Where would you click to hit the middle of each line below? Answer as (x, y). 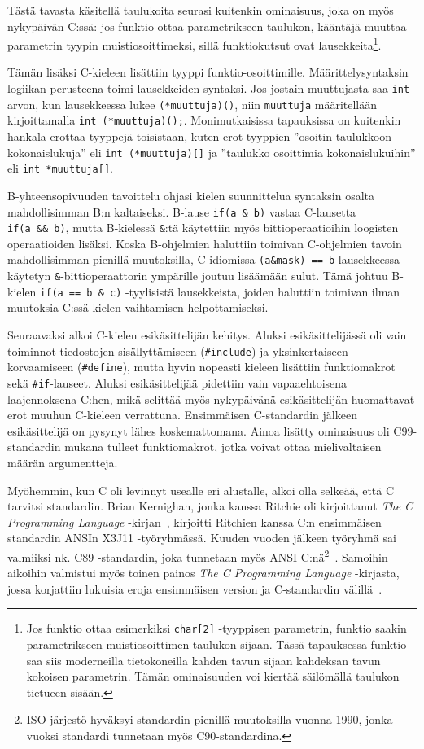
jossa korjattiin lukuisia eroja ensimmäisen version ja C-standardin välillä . (195, 588)
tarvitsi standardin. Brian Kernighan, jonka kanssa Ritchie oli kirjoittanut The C (210, 506)
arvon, (23, 104)
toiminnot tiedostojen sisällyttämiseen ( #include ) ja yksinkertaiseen (178, 350)
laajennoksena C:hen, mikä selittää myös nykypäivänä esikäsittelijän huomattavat (211, 399)
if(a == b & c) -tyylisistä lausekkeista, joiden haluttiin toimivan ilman (220, 291)
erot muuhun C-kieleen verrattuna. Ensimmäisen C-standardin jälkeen (182, 415)
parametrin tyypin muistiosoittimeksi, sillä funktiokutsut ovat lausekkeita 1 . (195, 44)
